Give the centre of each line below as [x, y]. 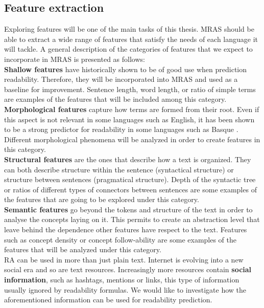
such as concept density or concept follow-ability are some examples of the [121, 239]
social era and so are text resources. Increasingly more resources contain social [128, 269]
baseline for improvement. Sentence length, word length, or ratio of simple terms [130, 89]
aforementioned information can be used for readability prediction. [108, 300]
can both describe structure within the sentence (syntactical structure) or [119, 169]
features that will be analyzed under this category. [83, 249]
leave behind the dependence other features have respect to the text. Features [126, 229]
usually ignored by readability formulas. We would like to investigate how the [125, 289]
